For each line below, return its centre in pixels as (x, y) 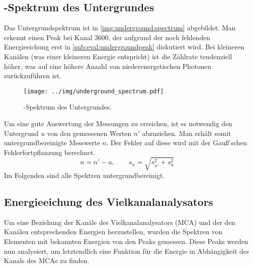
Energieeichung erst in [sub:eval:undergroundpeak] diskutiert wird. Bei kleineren (124, 47)
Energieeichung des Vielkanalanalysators (109, 201)
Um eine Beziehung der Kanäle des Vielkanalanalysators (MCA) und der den (120, 222)
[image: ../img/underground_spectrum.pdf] (94, 91)
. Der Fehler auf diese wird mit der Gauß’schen (177, 143)
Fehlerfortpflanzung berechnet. (50, 152)
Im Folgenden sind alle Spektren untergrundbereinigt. (84, 175)
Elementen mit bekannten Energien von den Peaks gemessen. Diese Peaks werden (126, 241)
